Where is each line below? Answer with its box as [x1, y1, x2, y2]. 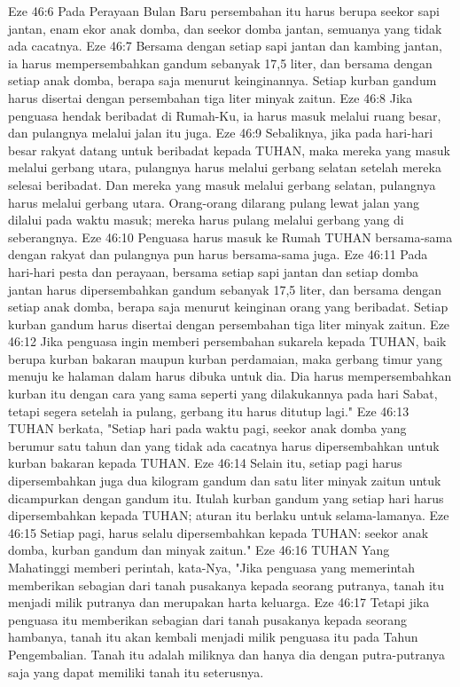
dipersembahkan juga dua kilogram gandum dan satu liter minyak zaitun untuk [8, 471, 441, 490]
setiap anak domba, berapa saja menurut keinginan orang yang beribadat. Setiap [8, 297, 448, 316]
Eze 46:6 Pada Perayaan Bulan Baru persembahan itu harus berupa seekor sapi [8, 2, 440, 20]
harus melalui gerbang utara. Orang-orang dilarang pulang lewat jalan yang [8, 193, 419, 211]
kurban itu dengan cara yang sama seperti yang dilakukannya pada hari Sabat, [8, 384, 438, 403]
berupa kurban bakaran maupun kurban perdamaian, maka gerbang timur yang [8, 349, 442, 367]
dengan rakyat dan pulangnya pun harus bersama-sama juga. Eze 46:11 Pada [8, 245, 428, 264]
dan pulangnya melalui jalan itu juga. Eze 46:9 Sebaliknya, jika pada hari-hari [8, 123, 433, 142]
